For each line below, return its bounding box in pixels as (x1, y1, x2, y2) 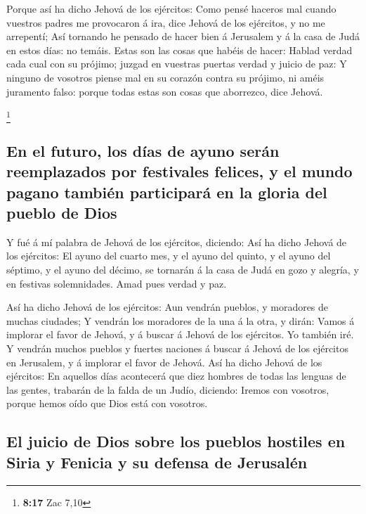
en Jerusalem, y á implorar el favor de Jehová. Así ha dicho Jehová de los (6, 354, 322, 369)
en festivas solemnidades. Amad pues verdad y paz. (6, 276, 227, 290)
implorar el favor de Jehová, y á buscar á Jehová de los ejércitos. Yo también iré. (6, 327, 354, 342)
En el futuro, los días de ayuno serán (6, 139, 280, 161)
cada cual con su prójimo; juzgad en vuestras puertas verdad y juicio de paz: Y (6, 56, 347, 71)
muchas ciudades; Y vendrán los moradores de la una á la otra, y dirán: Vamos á (6, 313, 355, 328)
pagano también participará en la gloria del (6, 181, 327, 203)
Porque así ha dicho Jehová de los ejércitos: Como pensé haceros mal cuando (6, 1, 336, 15)
